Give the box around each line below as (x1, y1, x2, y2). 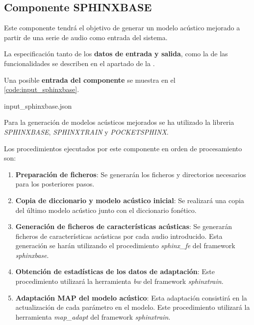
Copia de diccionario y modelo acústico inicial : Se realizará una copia (15, 195, 244, 205)
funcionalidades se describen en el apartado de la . (4, 58, 155, 68)
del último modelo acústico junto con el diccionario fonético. (15, 205, 197, 215)
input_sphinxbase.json (4, 100, 72, 111)
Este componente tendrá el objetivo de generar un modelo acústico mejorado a (4, 23, 240, 33)
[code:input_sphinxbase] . (4, 84, 79, 94)
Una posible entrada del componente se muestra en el (4, 74, 176, 85)
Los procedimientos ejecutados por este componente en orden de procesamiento (4, 143, 242, 153)
